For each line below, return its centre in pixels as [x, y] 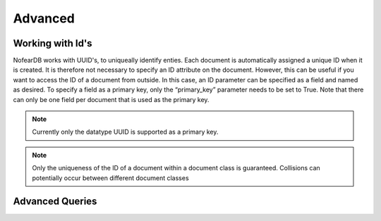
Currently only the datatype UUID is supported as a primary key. [125, 132]
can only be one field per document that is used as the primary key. [111, 99]
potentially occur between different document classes [111, 178]
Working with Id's [53, 43]
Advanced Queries [55, 202]
